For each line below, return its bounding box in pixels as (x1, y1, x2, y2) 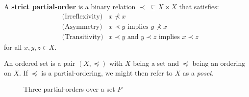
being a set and (133, 58, 179, 68)
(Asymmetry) (62, 23, 102, 30)
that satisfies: (179, 1, 219, 11)
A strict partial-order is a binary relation (4, 1, 136, 11)
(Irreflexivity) (62, 13, 103, 20)
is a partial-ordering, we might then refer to (41, 67, 173, 78)
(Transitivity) (62, 33, 103, 40)
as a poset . (182, 67, 214, 78)
